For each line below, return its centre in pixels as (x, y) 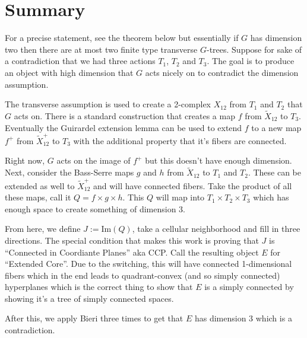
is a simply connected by (249, 287)
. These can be (275, 172)
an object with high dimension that (69, 72)
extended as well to (40, 185)
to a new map (276, 127)
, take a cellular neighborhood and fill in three (216, 229)
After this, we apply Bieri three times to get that (94, 318)
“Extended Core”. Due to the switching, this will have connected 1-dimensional (148, 264)
